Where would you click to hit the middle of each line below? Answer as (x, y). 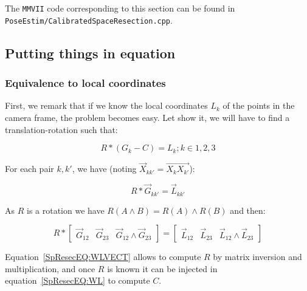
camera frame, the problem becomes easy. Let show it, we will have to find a (147, 117)
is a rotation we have (65, 210)
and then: (248, 210)
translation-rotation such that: (61, 129)
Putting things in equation (90, 53)
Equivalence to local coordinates (85, 83)
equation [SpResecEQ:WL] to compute (78, 280)
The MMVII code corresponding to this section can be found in (120, 8)
